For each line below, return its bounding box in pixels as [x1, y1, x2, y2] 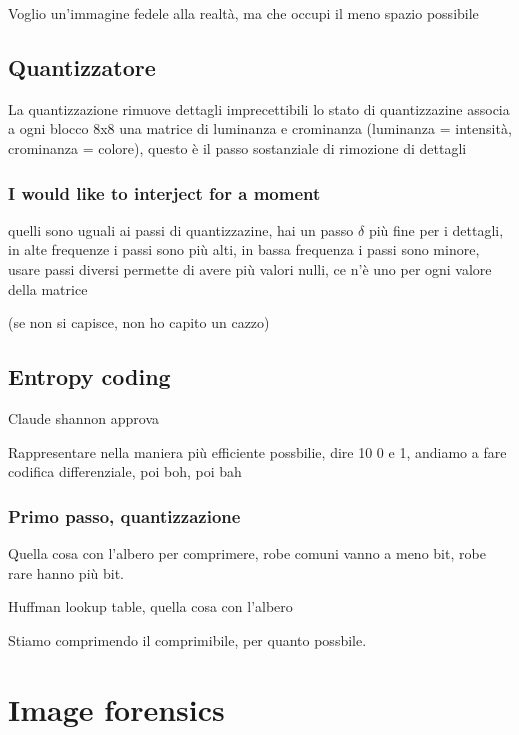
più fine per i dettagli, [368, 219, 504, 240]
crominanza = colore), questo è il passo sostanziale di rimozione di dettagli [8, 137, 467, 158]
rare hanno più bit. [8, 562, 125, 583]
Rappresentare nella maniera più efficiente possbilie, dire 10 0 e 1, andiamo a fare [8, 441, 507, 462]
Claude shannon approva [8, 407, 160, 428]
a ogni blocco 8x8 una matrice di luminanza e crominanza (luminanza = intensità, [8, 118, 512, 139]
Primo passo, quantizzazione [8, 503, 241, 528]
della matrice [8, 278, 88, 299]
